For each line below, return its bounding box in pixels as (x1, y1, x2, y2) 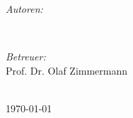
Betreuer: (6, 49, 46, 64)
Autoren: (6, 1, 43, 16)
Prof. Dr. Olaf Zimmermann (6, 63, 128, 77)
